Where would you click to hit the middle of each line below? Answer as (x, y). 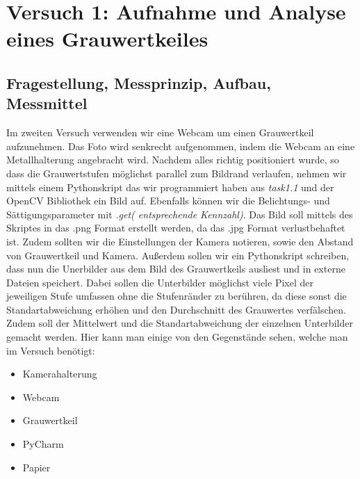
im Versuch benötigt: (51, 350)
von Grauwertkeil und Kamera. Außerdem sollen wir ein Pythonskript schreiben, (178, 255)
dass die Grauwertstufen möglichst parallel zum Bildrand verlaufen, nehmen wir (177, 173)
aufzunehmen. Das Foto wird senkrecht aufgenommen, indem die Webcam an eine (181, 146)
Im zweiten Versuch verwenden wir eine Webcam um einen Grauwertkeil (160, 132)
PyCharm (43, 444)
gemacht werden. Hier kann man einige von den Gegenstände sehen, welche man (177, 337)
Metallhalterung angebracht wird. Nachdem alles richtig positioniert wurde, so (173, 160)
